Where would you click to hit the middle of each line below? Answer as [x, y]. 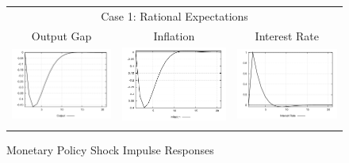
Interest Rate [287, 35]
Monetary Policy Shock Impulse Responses [110, 150]
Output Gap [61, 35]
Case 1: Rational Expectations [174, 15]
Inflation [174, 35]
